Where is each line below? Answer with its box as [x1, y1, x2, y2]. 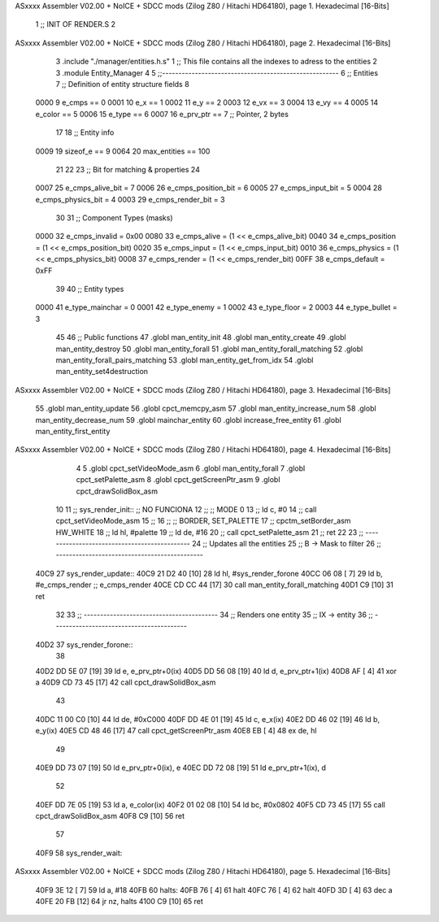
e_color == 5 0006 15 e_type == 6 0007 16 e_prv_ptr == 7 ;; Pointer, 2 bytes [35, 109, 289, 119]
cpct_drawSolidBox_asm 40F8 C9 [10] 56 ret [35, 811, 185, 821]
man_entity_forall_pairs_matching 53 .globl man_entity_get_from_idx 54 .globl [55, 354, 314, 365]
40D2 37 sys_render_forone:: [35, 639, 133, 650]
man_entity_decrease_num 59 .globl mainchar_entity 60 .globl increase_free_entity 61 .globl [35, 415, 341, 424]
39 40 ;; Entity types [55, 285, 124, 294]
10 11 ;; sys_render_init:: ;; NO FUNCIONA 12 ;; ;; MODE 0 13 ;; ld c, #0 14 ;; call [55, 504, 317, 514]
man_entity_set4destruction [55, 367, 149, 376]
